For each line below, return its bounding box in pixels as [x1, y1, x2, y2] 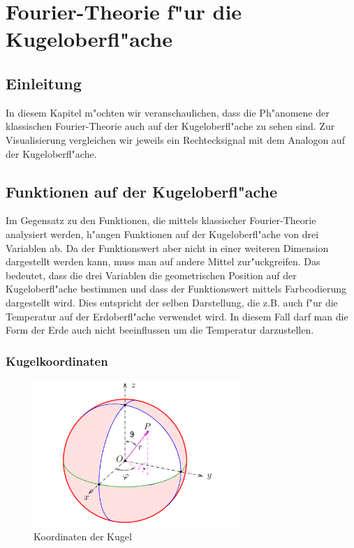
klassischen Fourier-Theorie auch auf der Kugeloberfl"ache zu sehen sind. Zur [6, 119, 335, 133]
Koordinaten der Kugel [34, 529, 132, 544]
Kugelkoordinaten [6, 352, 108, 369]
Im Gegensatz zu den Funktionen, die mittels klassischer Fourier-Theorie [6, 213, 316, 228]
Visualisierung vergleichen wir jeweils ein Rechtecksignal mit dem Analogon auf [6, 132, 345, 147]
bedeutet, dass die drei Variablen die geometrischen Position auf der [6, 267, 297, 282]
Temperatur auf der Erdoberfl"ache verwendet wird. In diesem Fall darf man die [6, 309, 348, 323]
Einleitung [6, 72, 82, 94]
